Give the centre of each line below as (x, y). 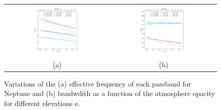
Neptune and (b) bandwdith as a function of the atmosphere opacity (109, 93)
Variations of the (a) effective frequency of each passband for (98, 83)
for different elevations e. (42, 103)
